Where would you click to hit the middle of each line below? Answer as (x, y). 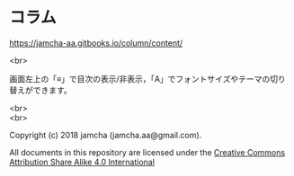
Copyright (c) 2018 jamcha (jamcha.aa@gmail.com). (106, 135)
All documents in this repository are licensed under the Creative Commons (147, 152)
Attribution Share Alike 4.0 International (82, 162)
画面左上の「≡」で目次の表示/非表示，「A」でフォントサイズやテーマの (140, 79)
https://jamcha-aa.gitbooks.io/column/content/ (96, 43)
